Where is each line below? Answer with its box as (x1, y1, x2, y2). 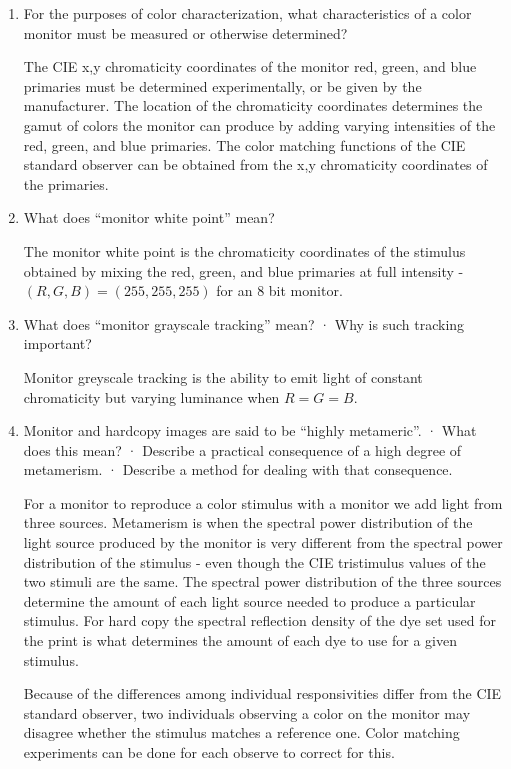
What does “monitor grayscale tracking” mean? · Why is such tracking (23, 313, 465, 334)
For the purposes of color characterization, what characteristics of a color (23, 3, 472, 23)
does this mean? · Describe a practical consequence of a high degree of (23, 439, 462, 460)
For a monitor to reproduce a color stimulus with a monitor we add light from (23, 492, 503, 513)
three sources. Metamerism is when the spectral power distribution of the (23, 512, 473, 533)
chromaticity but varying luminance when (23, 386, 280, 407)
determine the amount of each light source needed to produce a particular (23, 590, 476, 611)
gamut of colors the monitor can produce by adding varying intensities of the (23, 114, 496, 135)
